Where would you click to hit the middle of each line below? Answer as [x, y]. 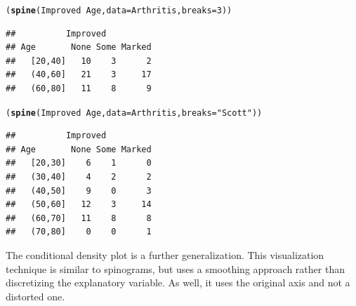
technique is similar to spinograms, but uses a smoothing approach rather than [175, 268]
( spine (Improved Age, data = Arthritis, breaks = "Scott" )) [134, 113]
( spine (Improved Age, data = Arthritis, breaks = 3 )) [119, 11]
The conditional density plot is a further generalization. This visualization [165, 255]
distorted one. [35, 296]
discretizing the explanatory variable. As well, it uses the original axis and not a [178, 282]
